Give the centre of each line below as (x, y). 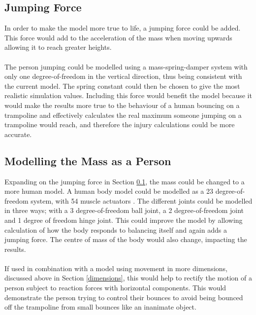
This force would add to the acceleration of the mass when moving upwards (118, 37)
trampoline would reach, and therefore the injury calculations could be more (120, 124)
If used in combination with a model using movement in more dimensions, (116, 268)
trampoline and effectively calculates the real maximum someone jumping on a (123, 115)
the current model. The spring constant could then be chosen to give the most (122, 86)
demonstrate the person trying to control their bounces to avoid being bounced (124, 297)
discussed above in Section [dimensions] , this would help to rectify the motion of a (128, 278)
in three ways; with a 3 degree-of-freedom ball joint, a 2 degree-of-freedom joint (124, 210)
